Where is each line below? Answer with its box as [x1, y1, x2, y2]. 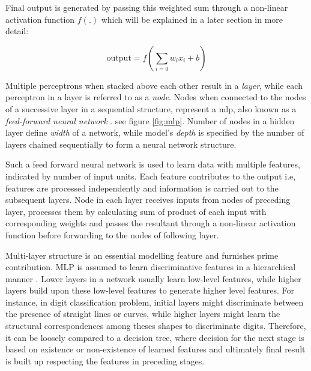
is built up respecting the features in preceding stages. [5, 354, 205, 367]
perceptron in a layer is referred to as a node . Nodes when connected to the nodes [5, 91, 306, 103]
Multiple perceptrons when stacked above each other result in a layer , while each [5, 79, 303, 91]
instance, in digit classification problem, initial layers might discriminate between [5, 295, 304, 308]
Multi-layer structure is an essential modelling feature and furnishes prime [5, 249, 279, 261]
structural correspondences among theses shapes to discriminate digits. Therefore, [5, 319, 306, 332]
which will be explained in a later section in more [101, 13, 283, 25]
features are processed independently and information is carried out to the [5, 181, 279, 194]
